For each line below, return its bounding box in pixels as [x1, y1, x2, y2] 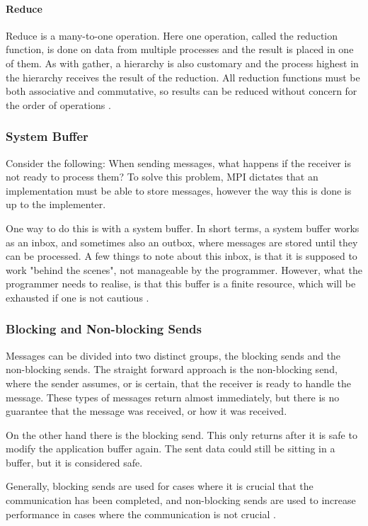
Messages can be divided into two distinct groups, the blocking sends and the [6, 348, 341, 362]
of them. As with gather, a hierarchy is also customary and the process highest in [6, 55, 359, 70]
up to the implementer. [6, 197, 106, 212]
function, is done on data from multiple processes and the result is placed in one [6, 42, 354, 57]
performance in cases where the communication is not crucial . [6, 506, 276, 521]
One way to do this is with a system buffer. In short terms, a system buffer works [6, 220, 360, 235]
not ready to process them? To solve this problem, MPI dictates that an [6, 169, 318, 184]
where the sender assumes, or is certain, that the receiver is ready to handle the [6, 375, 351, 390]
